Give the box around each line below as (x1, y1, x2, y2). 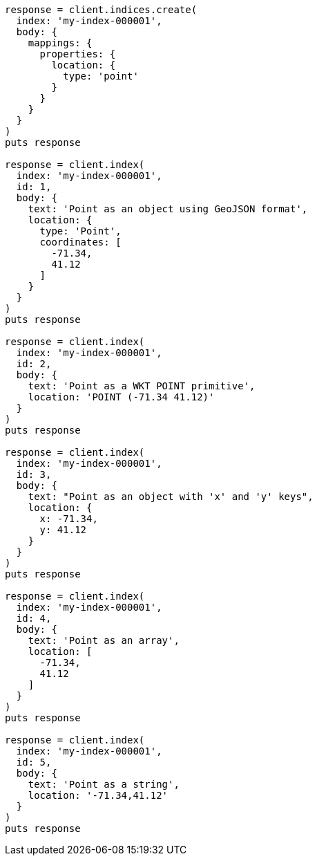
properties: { (39, 48, 116, 59)
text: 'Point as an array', (28, 635, 180, 646)
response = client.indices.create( (5, 4, 198, 15)
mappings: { (28, 37, 93, 48)
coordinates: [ (39, 237, 122, 248)
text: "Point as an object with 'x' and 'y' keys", (28, 491, 314, 502)
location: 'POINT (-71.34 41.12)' (28, 391, 215, 402)
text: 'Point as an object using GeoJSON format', (28, 203, 308, 214)
